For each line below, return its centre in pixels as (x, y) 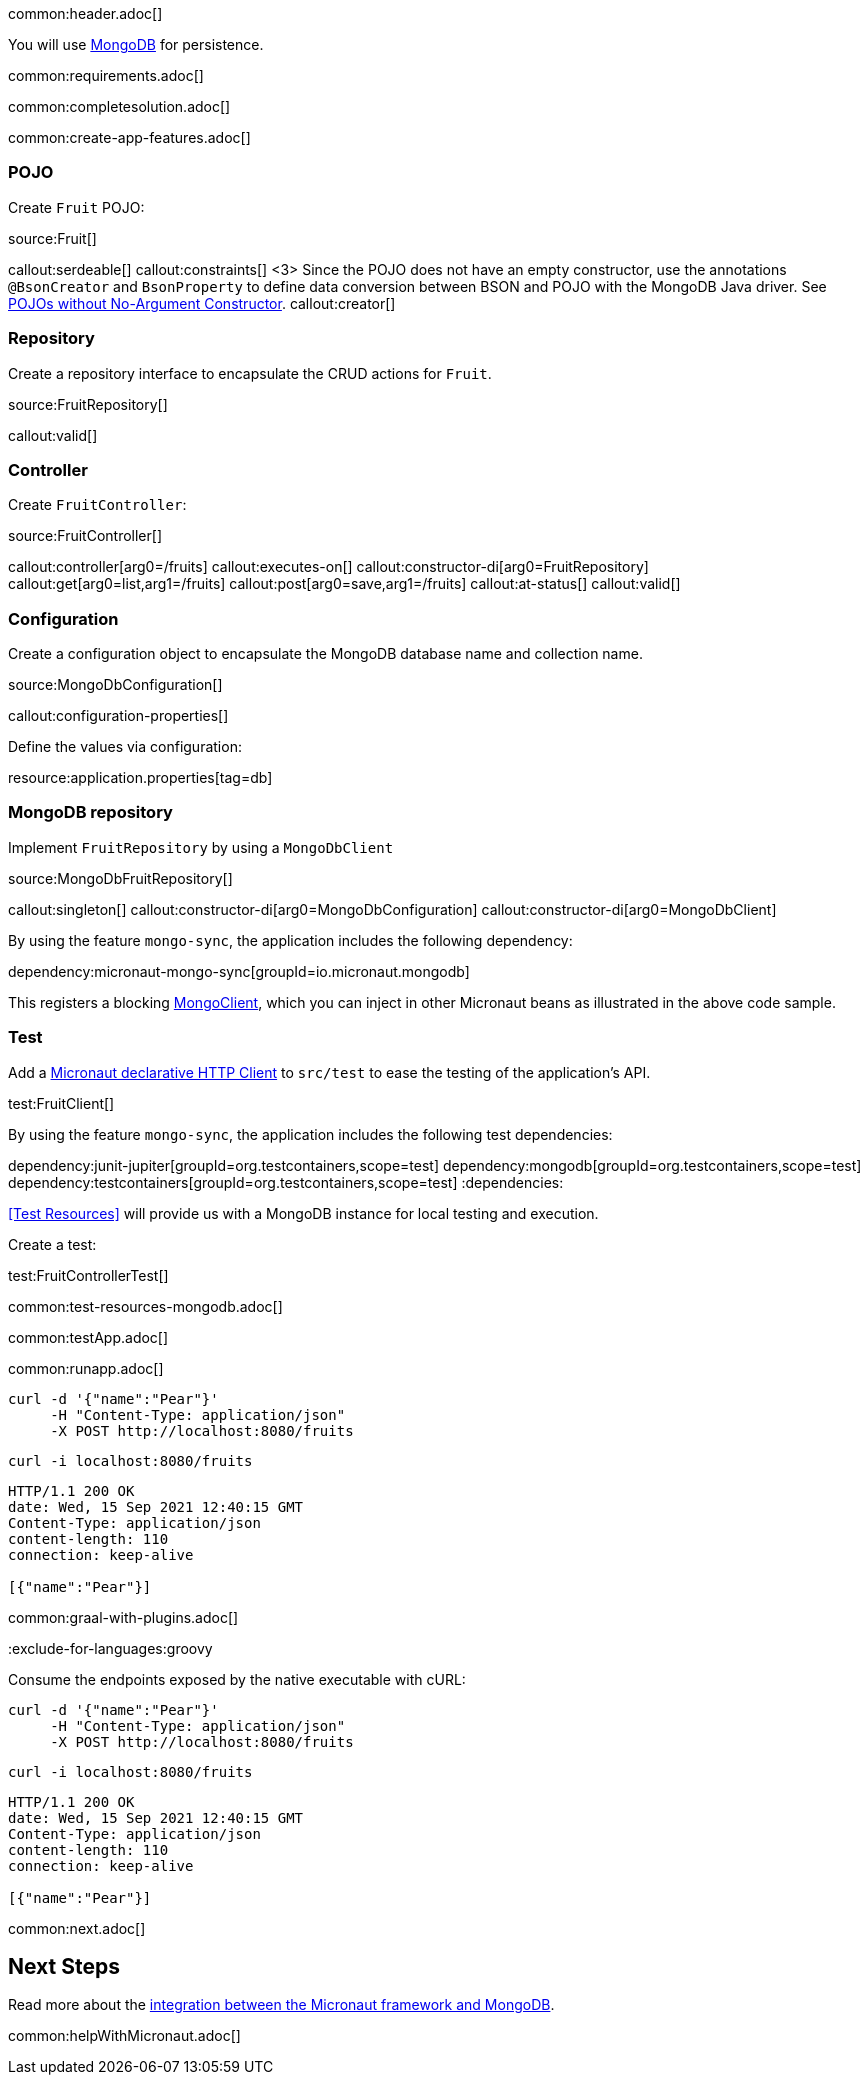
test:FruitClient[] (61, 1103)
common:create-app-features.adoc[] (129, 137)
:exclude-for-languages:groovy (110, 1648)
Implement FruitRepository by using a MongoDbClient (201, 847)
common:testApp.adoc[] (88, 1337)
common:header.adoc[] (85, 13)
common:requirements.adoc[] (106, 75)
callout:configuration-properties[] (118, 715)
